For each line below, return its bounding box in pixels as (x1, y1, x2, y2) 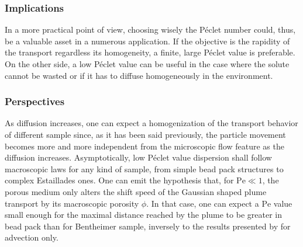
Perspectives (5, 94, 65, 109)
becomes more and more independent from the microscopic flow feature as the (5, 140, 284, 152)
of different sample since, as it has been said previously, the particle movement (5, 128, 286, 140)
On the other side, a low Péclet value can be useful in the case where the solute (5, 58, 290, 69)
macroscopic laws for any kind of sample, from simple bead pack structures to (5, 162, 284, 175)
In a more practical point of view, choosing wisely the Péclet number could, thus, (5, 23, 296, 36)
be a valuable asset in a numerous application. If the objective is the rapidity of (5, 34, 290, 47)
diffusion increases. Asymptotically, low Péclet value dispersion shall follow (5, 151, 272, 163)
